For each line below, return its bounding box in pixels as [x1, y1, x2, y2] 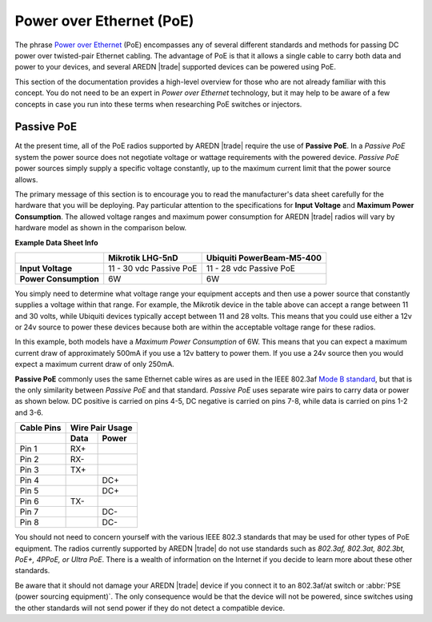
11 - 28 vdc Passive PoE [206, 262, 296, 273]
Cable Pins [19, 422, 62, 433]
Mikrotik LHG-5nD [108, 252, 179, 263]
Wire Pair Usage [70, 422, 133, 433]
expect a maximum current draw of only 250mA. [14, 360, 175, 369]
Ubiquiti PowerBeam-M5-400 [206, 252, 322, 263]
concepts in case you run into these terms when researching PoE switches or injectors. [14, 99, 302, 109]
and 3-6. [14, 408, 43, 417]
